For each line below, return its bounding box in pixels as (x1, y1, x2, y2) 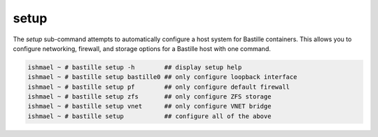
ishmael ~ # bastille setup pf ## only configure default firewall (27, 82, 290, 91)
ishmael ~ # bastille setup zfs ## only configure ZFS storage (27, 93, 272, 101)
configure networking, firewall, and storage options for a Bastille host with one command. (13, 44, 271, 52)
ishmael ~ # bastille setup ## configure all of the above (27, 112, 272, 120)
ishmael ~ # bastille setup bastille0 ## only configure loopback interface (27, 73, 297, 81)
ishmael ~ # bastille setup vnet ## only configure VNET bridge (27, 102, 272, 110)
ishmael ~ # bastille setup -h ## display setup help (27, 63, 242, 71)
